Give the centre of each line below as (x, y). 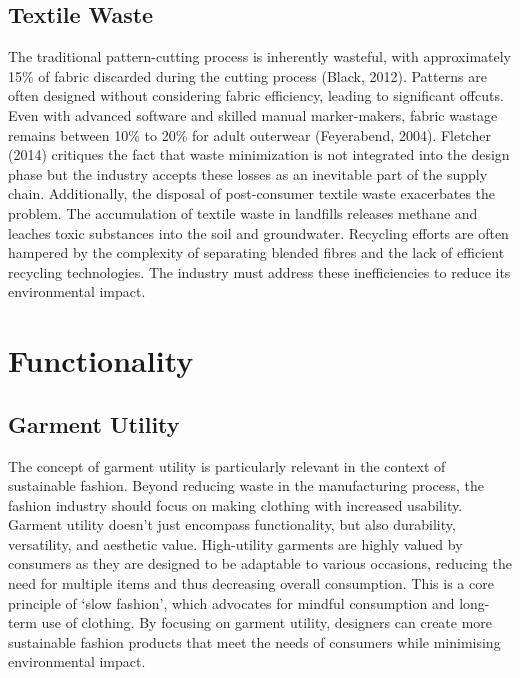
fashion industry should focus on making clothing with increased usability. (235, 504)
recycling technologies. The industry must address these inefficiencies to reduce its (259, 271)
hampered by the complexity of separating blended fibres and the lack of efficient (256, 252)
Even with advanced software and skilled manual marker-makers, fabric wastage (253, 114)
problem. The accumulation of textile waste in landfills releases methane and (243, 212)
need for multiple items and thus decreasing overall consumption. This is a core (251, 583)
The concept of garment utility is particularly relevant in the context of (227, 465)
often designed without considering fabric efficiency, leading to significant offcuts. (256, 95)
